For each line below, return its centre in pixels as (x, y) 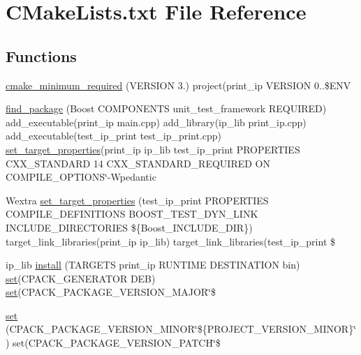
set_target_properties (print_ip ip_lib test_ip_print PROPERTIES (153, 149)
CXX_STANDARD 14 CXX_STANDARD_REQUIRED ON (138, 163)
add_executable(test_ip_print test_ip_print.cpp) (114, 136)
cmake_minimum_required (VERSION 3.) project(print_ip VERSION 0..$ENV (178, 85)
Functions (41, 55)
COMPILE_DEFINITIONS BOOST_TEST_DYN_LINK (132, 214)
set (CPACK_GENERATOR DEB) (81, 278)
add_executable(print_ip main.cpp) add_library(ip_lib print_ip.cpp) (156, 122)
